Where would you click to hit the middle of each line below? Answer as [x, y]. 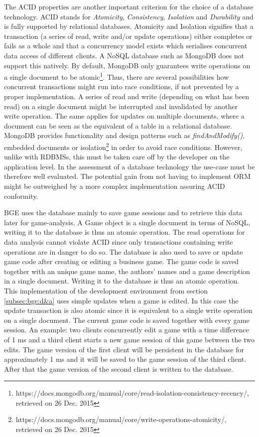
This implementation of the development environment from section [106, 290]
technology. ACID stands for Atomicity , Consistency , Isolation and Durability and [129, 16]
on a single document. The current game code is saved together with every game [127, 320]
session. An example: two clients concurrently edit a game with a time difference [127, 330]
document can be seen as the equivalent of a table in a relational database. [118, 125]
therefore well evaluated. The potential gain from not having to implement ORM [127, 176]
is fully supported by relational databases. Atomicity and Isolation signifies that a [129, 26]
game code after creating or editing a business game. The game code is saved [121, 261]
